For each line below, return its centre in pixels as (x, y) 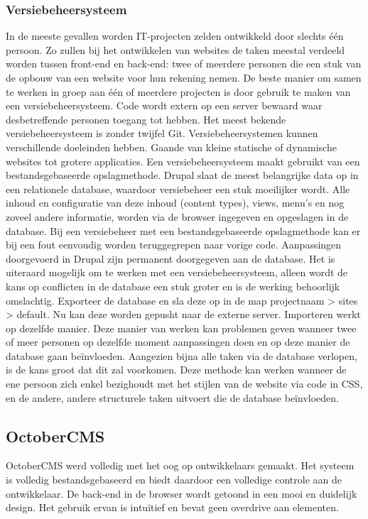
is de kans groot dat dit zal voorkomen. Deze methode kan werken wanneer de (176, 370)
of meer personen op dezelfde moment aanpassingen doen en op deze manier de (178, 342)
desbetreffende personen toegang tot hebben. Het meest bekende (146, 119)
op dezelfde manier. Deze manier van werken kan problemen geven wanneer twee (181, 328)
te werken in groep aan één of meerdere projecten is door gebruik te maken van (178, 91)
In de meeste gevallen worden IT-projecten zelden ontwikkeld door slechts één (175, 36)
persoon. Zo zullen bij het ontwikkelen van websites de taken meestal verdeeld (175, 49)
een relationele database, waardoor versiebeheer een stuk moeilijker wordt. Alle (178, 189)
